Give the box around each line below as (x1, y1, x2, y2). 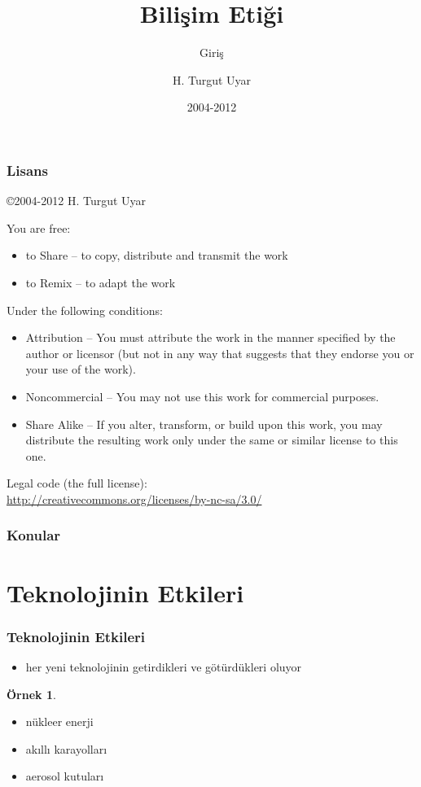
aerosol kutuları (25, 767, 104, 785)
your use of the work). (25, 361, 136, 378)
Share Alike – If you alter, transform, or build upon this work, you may (25, 415, 383, 432)
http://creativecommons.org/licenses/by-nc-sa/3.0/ (7, 490, 262, 507)
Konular (7, 525, 61, 545)
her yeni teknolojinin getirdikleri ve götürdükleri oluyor (25, 658, 302, 675)
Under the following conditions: (7, 301, 163, 318)
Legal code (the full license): (7, 474, 147, 492)
